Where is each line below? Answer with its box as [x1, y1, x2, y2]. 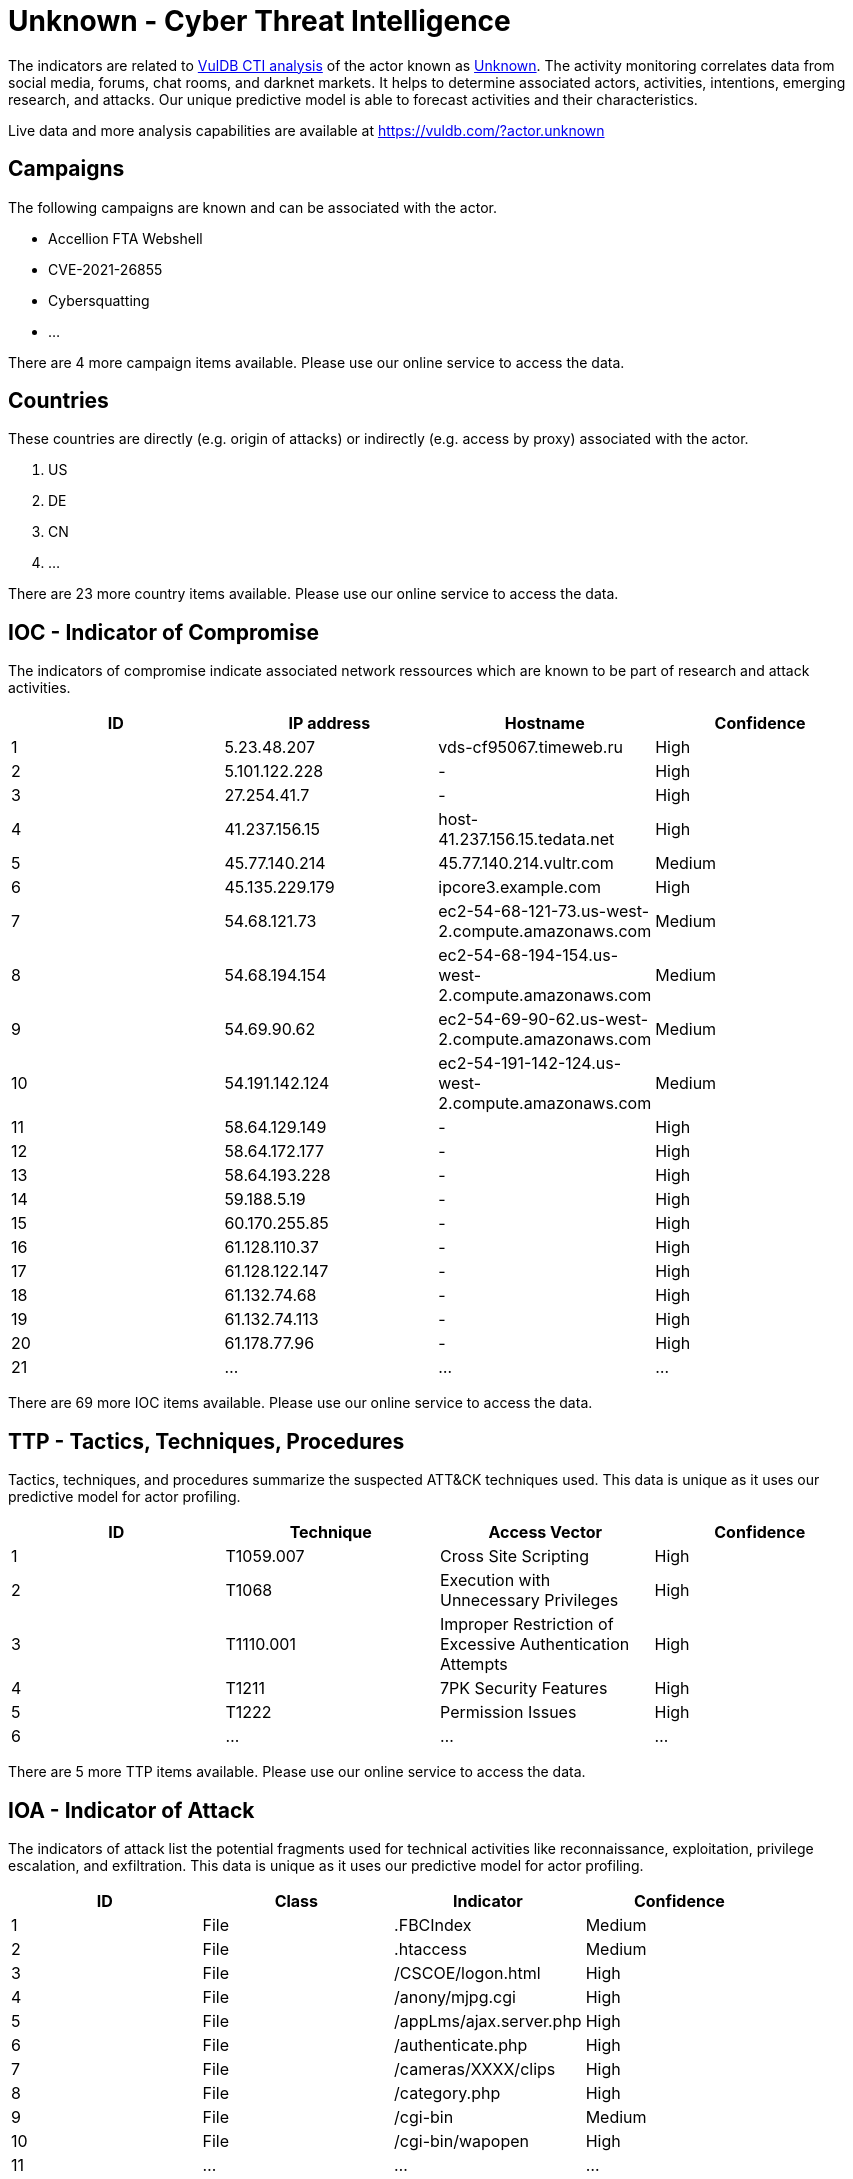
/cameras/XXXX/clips [394, 2058, 556, 2079]
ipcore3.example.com [438, 877, 601, 898]
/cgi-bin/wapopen [394, 2130, 529, 2151]
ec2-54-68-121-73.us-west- [438, 901, 650, 922]
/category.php [394, 2082, 501, 2103]
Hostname [504, 713, 585, 734]
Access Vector [488, 1522, 603, 1543]
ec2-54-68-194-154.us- [438, 945, 619, 966]
